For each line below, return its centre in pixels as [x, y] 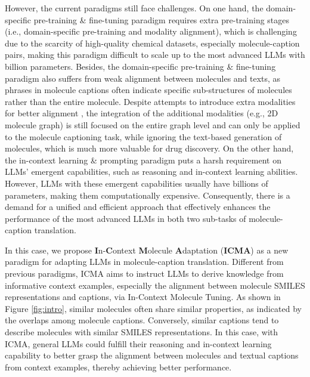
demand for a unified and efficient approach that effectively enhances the [138, 207]
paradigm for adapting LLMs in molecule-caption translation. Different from [144, 262]
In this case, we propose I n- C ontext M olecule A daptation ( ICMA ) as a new [147, 250]
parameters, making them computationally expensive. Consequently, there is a [148, 195]
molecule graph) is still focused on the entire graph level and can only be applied [153, 124]
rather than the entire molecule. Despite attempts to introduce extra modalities [150, 101]
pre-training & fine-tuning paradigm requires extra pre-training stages [162, 19]
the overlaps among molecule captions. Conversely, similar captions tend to [142, 320]
